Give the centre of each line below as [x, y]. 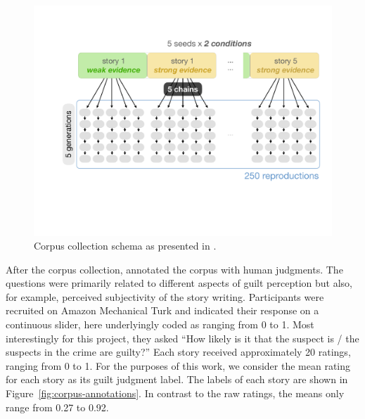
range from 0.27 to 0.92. [57, 407]
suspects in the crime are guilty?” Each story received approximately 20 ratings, [178, 352]
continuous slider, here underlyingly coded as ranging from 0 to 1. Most [160, 324]
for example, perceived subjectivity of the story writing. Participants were [165, 296]
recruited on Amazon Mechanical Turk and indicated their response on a [162, 310]
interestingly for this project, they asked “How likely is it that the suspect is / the [182, 338]
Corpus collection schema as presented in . [125, 246]
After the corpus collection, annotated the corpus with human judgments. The [174, 269]
